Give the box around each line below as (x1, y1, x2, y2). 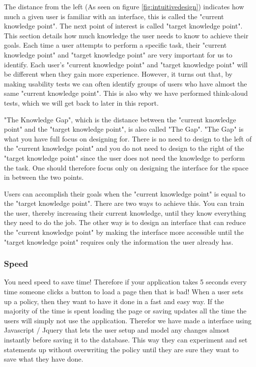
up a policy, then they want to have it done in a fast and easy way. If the (4, 296, 224, 306)
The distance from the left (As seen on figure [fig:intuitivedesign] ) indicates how (4, 1, 244, 11)
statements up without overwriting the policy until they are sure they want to (4, 344, 239, 354)
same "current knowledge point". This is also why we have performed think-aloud (4, 88, 248, 98)
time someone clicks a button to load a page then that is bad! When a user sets (4, 286, 243, 297)
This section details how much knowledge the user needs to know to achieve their (4, 30, 249, 40)
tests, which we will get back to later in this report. (4, 97, 159, 108)
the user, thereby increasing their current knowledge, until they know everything (4, 207, 246, 218)
